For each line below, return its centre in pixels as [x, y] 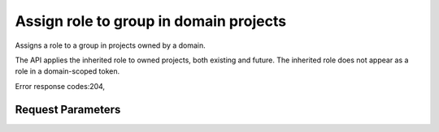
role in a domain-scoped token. [67, 71]
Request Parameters [68, 109]
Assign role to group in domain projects [151, 21]
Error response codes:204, [60, 86]
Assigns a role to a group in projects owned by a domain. [111, 45]
